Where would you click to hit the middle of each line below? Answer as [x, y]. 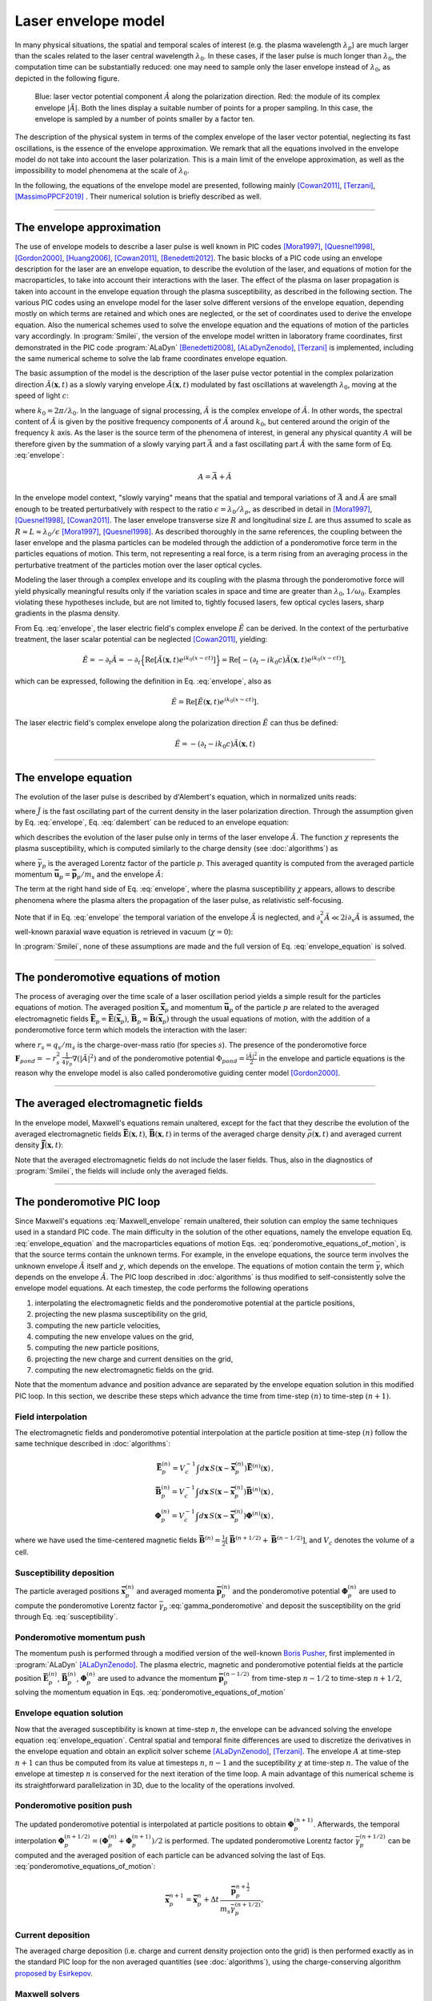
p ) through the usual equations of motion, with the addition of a [266, 1019]
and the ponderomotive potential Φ [290, 1591]
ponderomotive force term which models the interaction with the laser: [131, 1030]
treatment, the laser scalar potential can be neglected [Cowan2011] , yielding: [141, 640]
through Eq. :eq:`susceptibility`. [66, 1616]
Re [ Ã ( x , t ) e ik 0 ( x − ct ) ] [180, 659]
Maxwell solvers [47, 1994]
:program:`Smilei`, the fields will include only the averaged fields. [122, 1171]
